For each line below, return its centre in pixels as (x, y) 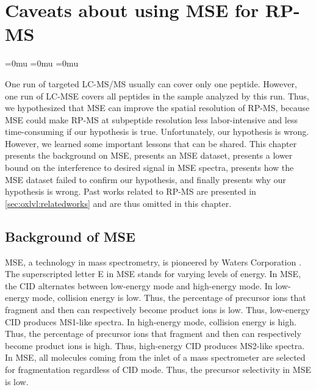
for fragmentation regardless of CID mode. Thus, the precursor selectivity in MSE (158, 369)
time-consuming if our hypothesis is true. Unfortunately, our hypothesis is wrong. (157, 132)
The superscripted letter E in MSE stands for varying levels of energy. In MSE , (153, 274)
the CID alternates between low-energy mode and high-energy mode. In (139, 285)
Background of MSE (70, 236)
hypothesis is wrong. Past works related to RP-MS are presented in (131, 191)
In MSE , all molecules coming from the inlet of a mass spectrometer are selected (155, 357)
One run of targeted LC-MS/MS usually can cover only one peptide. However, (151, 83)
